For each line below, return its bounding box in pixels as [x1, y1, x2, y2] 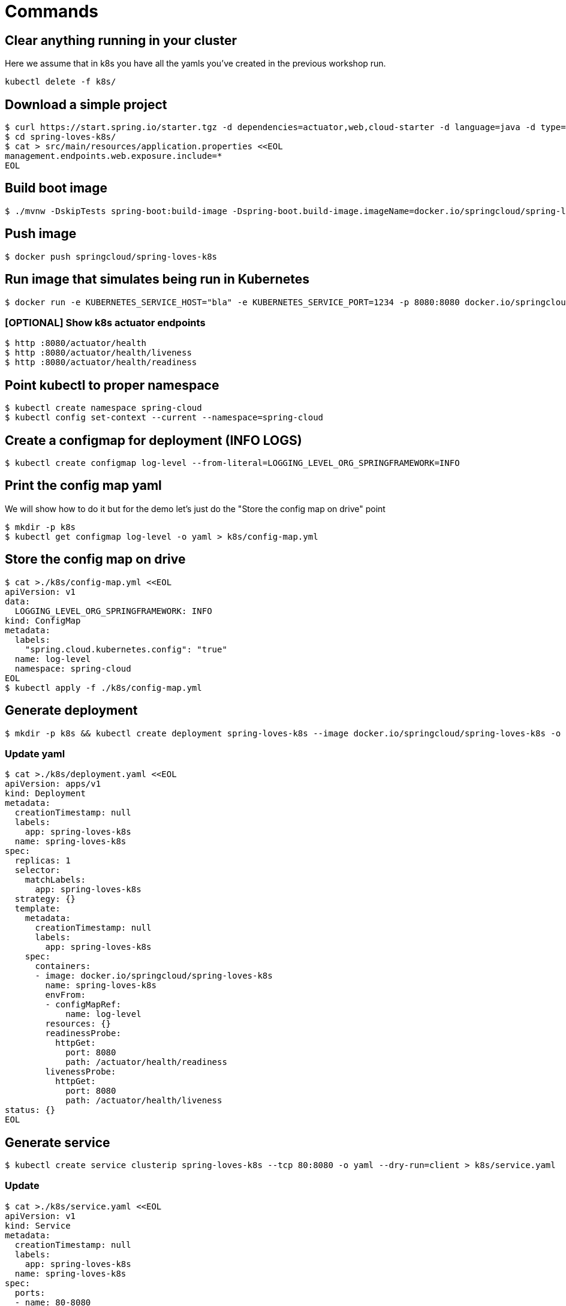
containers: [35, 961, 91, 971]
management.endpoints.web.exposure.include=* [5, 151, 222, 161]
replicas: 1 [14, 856, 71, 866]
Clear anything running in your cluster [5, 32, 237, 48]
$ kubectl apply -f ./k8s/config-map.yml [5, 682, 202, 693]
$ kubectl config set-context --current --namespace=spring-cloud [5, 413, 324, 423]
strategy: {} [14, 894, 76, 904]
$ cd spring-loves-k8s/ [5, 132, 116, 142]
